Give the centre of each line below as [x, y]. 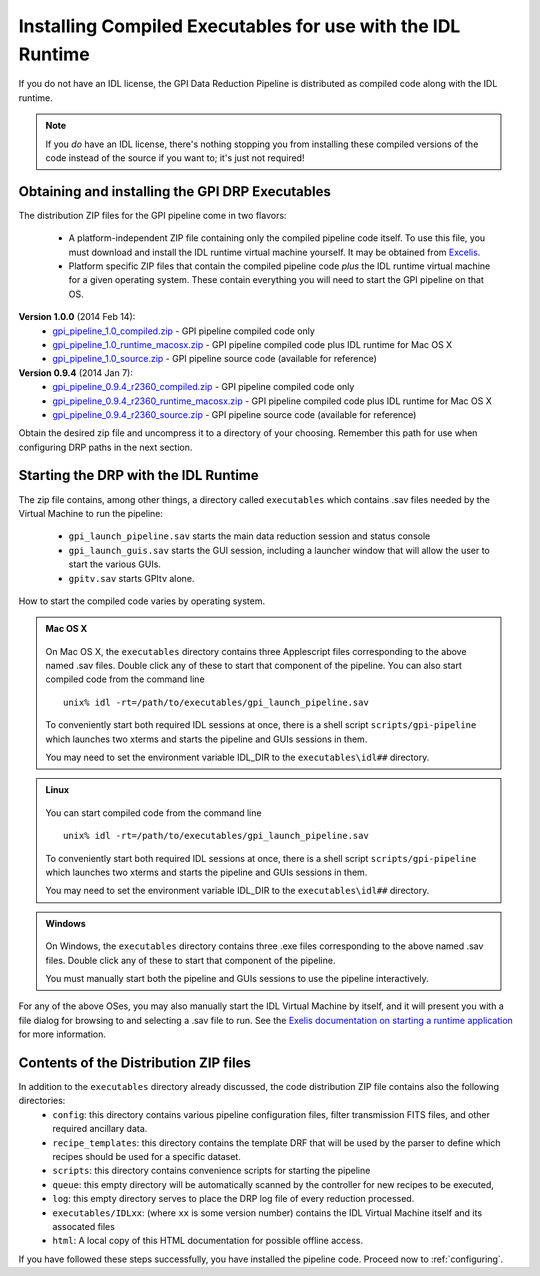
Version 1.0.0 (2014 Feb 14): [77, 317]
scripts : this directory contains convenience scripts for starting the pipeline [211, 1171]
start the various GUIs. [115, 564]
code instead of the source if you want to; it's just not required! [175, 157]
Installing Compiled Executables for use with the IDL [239, 26]
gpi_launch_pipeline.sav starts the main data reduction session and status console [249, 536]
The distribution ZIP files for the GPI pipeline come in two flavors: [152, 215]
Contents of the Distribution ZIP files [135, 1062]
